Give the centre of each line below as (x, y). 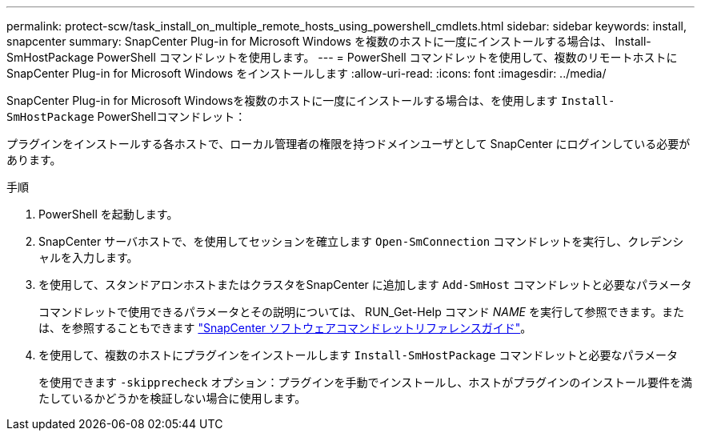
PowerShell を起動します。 (108, 214)
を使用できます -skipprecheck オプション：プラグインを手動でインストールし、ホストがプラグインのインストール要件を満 (365, 382)
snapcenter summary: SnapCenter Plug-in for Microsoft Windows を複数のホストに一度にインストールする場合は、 (309, 41)
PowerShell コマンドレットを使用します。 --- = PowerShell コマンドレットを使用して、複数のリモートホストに (387, 57)
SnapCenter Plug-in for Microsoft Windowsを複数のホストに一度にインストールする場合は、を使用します (282, 100)
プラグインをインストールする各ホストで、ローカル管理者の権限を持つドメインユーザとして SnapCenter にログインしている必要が (348, 144)
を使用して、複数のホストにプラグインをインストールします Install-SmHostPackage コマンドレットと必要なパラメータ (359, 355)
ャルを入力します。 (88, 257)
